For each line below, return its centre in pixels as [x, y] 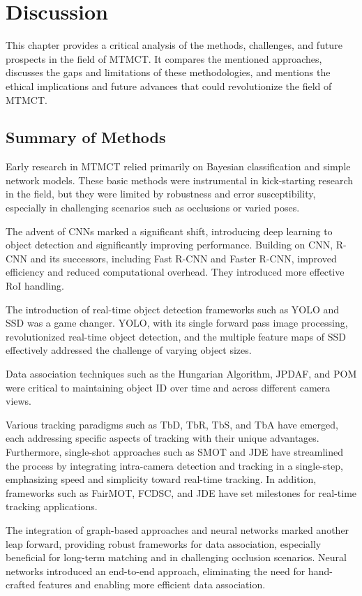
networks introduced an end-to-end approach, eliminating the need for [156, 571]
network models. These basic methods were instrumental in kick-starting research [180, 180]
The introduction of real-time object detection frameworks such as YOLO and [173, 309]
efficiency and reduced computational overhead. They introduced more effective [175, 272]
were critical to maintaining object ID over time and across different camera [168, 387]
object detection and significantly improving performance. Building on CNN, [169, 245]
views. [19, 401]
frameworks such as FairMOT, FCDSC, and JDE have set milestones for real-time [181, 492]
